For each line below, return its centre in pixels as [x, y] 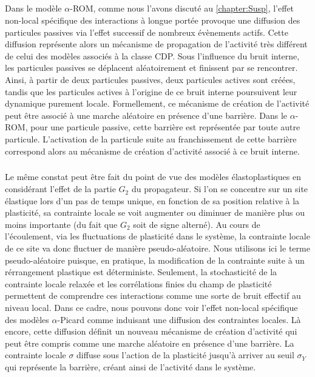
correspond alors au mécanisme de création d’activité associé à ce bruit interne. [152, 151]
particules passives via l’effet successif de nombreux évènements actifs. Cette [147, 32]
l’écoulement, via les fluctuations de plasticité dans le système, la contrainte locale [157, 236]
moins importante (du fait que [61, 224]
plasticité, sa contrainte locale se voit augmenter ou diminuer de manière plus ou [155, 212]
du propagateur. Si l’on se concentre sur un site [220, 189]
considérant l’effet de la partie [60, 189]
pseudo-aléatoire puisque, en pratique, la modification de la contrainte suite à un [155, 260]
